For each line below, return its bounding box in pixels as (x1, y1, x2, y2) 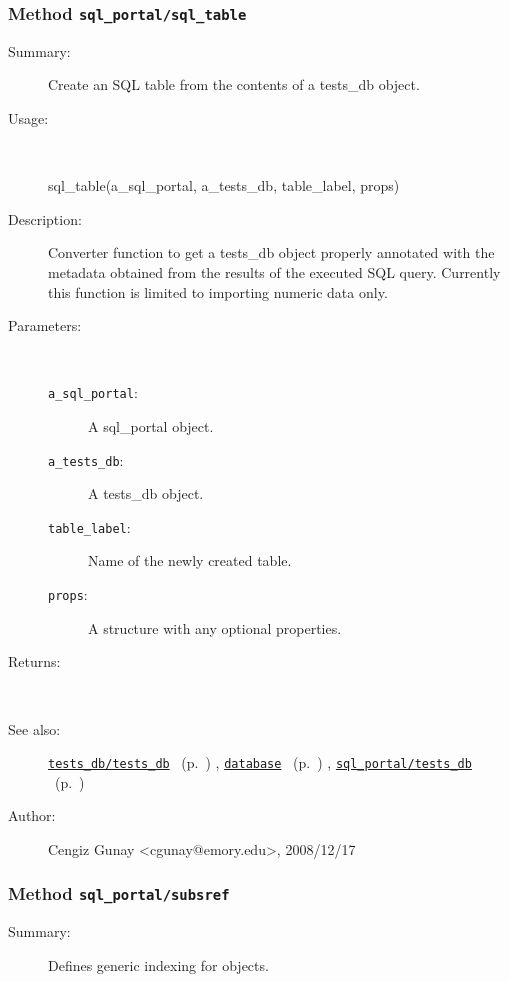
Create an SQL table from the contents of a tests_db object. (48, 74, 420, 95)
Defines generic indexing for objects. (48, 954, 269, 975)
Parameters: (8, 315, 82, 336)
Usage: (8, 107, 49, 128)
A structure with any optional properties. (88, 617, 342, 638)
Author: (8, 805, 56, 826)
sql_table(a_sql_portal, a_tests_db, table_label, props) (48, 175, 400, 196)
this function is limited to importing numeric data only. (48, 281, 388, 302)
